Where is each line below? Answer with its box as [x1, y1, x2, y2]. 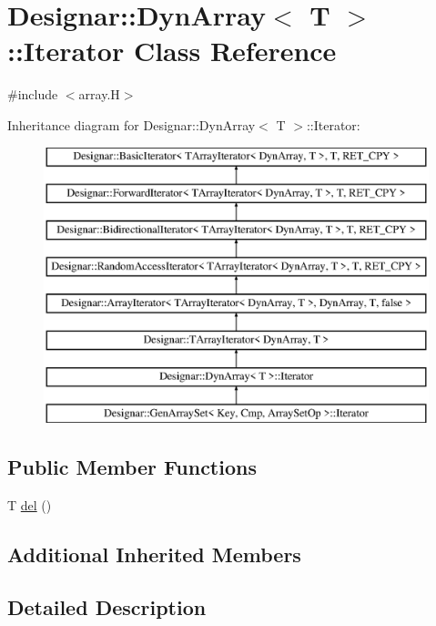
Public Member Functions [7, 452, 257, 480]
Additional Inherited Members [7, 539, 301, 568]
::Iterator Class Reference [7, 32, 337, 69]
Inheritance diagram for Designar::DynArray [7, 115, 256, 134]
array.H [78, 85, 120, 104]
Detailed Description [7, 593, 207, 621]
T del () [7, 495, 52, 514]
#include [7, 85, 58, 104]
